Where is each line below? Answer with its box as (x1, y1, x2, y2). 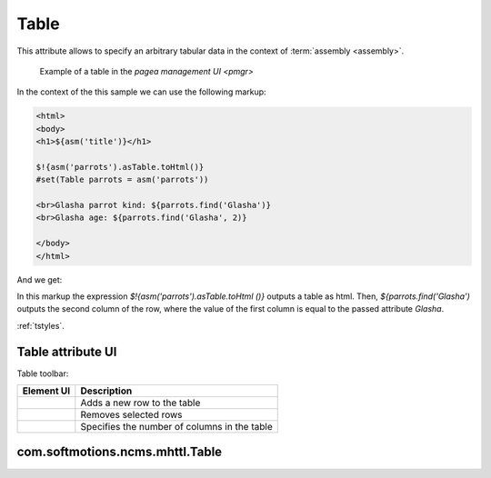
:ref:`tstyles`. (16, 320, 65, 331)
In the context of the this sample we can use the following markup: (16, 86, 267, 97)
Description (80, 384, 133, 397)
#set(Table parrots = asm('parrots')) (35, 174, 209, 185)
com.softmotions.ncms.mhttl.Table (16, 444, 223, 460)
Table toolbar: (16, 368, 69, 379)
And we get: (16, 274, 63, 285)
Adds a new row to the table (80, 396, 201, 409)
